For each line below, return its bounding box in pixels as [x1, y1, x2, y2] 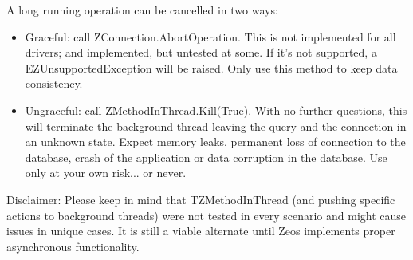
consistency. [25, 75, 83, 92]
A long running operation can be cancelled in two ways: [6, 2, 278, 18]
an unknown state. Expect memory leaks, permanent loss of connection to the [25, 133, 406, 150]
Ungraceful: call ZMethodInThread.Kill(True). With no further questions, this [25, 101, 407, 118]
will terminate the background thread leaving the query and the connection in [25, 117, 407, 134]
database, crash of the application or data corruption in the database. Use [25, 148, 387, 165]
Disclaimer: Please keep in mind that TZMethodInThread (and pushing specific [6, 191, 395, 207]
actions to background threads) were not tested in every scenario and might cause [6, 207, 407, 223]
